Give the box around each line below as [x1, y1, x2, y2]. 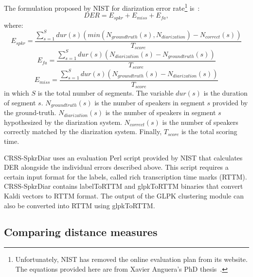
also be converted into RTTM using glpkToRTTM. [4, 200, 155, 210]
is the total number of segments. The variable [37, 88, 174, 98]
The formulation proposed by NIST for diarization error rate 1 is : [4, 1, 200, 13]
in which [4, 88, 29, 98]
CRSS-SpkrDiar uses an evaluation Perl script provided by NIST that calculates [4, 152, 243, 162]
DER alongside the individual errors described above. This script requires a [4, 162, 229, 172]
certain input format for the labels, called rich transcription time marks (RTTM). [4, 171, 247, 181]
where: [4, 20, 23, 30]
